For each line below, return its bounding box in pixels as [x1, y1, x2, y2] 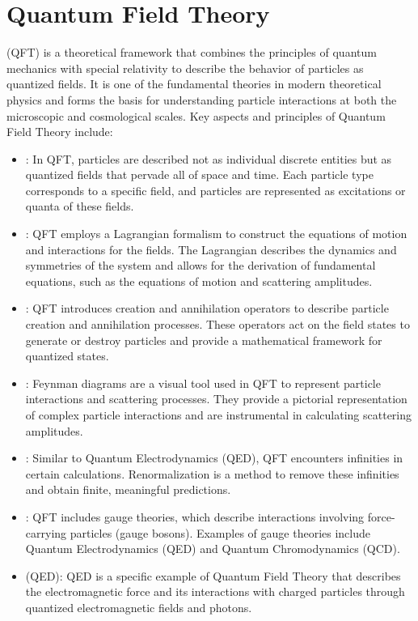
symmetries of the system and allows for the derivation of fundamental [25, 257, 376, 274]
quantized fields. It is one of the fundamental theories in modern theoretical [6, 75, 382, 92]
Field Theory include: [6, 123, 113, 140]
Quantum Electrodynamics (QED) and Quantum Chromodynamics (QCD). [25, 540, 400, 557]
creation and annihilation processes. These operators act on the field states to [25, 316, 410, 333]
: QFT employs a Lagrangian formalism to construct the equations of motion [25, 225, 407, 242]
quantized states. [25, 347, 109, 364]
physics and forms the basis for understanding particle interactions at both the [6, 91, 397, 108]
